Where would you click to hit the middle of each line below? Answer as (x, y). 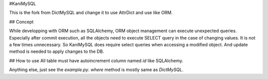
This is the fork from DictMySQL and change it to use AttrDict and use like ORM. (91, 13)
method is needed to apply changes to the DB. (57, 51)
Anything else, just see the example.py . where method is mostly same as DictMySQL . (96, 70)
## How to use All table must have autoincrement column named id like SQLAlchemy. (96, 60)
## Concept (21, 22)
